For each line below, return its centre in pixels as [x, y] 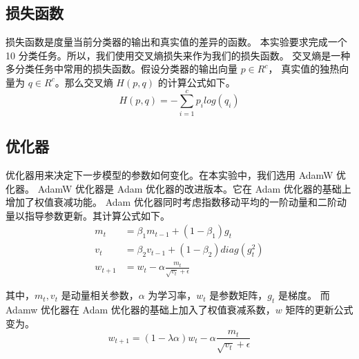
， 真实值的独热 [304, 69]
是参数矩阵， [239, 295]
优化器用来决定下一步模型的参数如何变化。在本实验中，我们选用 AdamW [169, 174]
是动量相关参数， [100, 295]
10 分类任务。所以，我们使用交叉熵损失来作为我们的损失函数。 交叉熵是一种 [178, 55]
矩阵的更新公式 [319, 310]
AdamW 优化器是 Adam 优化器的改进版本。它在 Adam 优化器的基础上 [194, 188]
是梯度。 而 [304, 295]
